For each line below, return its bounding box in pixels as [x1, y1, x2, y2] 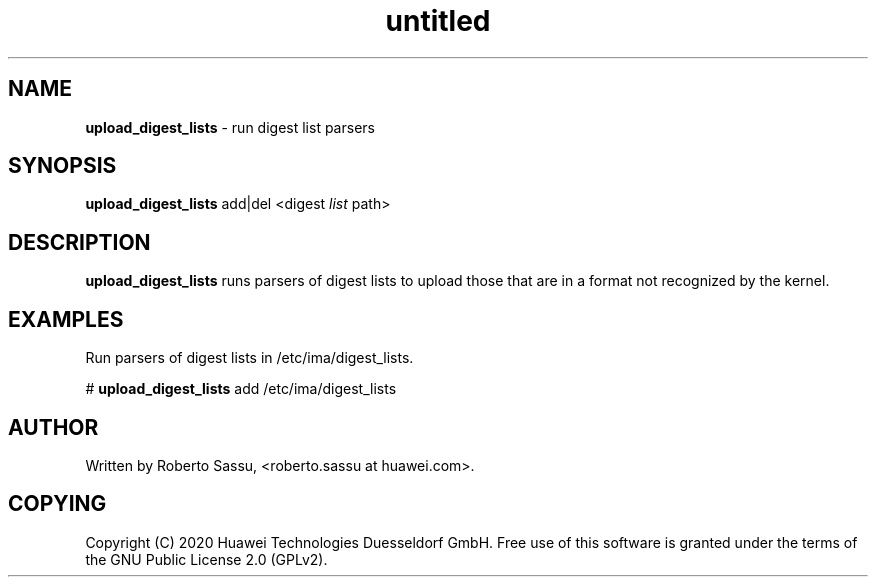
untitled [385, 4, 491, 38]
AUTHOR [8, 414, 99, 440]
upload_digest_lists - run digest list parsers [85, 118, 375, 136]
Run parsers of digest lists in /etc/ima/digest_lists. [85, 349, 414, 367]
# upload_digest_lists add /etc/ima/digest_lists [85, 380, 397, 398]
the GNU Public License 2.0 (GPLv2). [85, 550, 328, 568]
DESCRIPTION [8, 229, 151, 255]
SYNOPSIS [8, 153, 117, 179]
